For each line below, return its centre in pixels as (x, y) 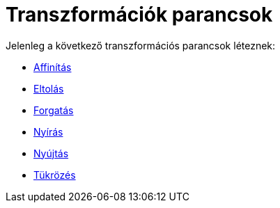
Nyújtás (51, 153)
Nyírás (48, 131)
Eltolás (49, 88)
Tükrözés (55, 175)
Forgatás (54, 110)
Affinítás (53, 67)
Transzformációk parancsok (139, 15)
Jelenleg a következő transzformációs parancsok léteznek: (141, 45)
